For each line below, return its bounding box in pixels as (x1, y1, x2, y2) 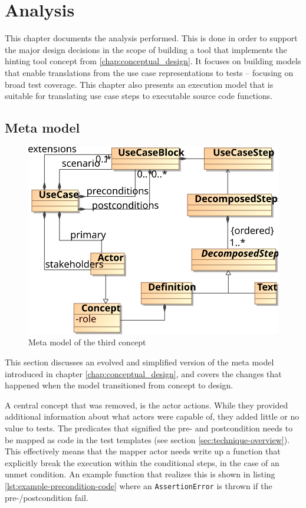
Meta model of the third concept (28, 336, 146, 348)
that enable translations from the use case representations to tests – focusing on (5, 66, 294, 78)
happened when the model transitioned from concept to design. (5, 379, 233, 391)
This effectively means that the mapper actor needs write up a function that (5, 445, 281, 457)
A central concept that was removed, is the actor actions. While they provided (5, 398, 288, 411)
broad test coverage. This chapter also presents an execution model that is (5, 78, 274, 90)
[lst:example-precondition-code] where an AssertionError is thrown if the (5, 480, 272, 492)
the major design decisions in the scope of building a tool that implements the (5, 43, 287, 55)
